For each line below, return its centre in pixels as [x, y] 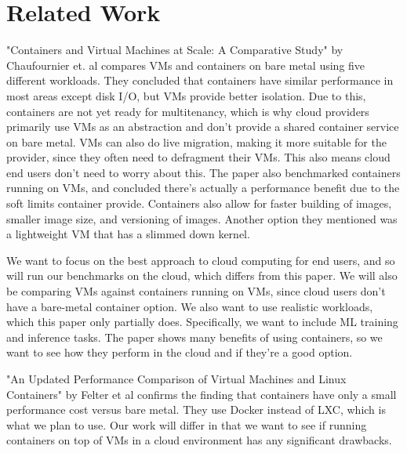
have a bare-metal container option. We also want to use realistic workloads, [190, 306]
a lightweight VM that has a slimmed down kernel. [128, 234]
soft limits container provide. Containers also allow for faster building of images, [199, 203]
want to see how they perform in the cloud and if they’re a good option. [180, 352]
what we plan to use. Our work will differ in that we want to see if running [187, 424]
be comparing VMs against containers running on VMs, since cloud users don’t [196, 291]
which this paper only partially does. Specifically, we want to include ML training [202, 322]
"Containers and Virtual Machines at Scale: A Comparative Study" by [175, 50]
